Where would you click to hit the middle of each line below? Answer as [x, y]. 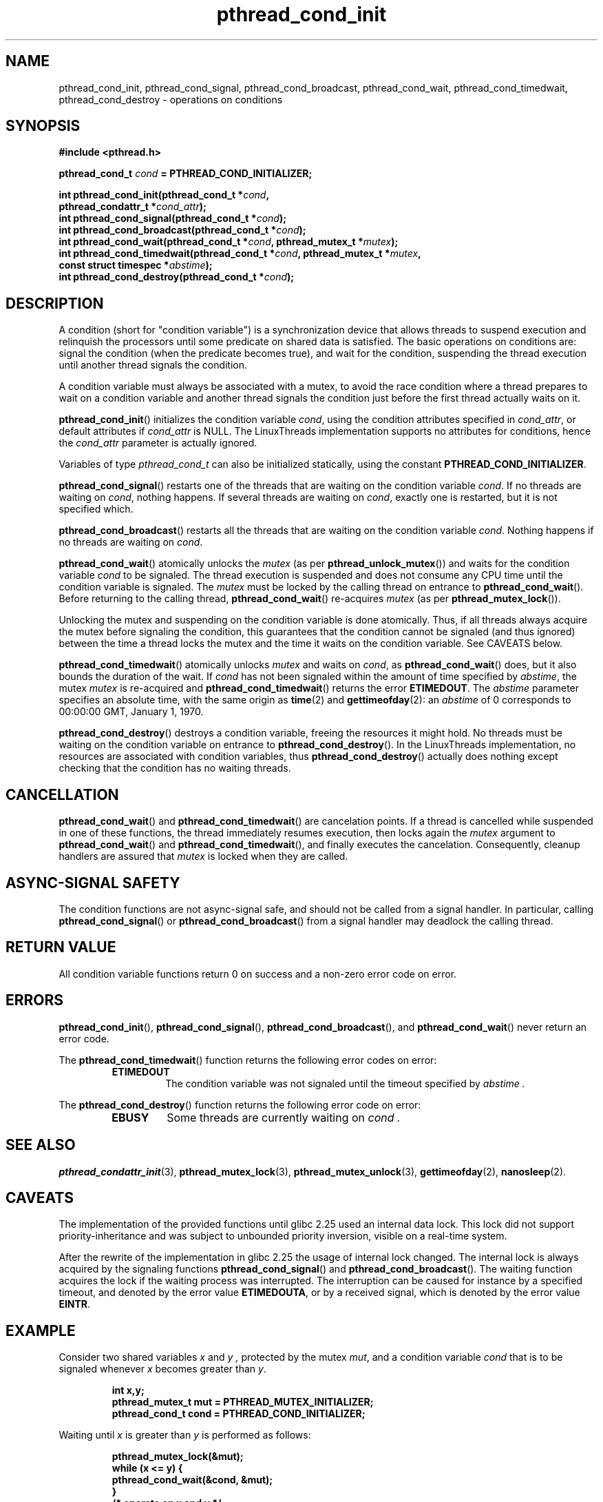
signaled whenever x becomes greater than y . [162, 1369]
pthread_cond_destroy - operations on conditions [171, 99]
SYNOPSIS [43, 126]
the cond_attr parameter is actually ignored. [158, 443]
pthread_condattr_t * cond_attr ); [133, 207]
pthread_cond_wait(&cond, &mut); [192, 1480]
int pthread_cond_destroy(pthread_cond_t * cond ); [177, 277]
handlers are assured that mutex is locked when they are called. [203, 856]
